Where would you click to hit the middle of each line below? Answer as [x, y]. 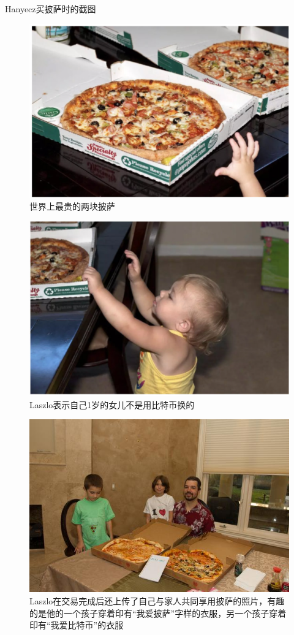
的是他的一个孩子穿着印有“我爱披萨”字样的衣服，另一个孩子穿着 [158, 613]
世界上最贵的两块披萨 [72, 206]
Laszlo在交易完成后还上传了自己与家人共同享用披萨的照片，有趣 [157, 601]
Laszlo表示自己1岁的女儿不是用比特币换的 [112, 404]
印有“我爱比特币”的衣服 [77, 625]
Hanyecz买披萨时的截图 [51, 9]
